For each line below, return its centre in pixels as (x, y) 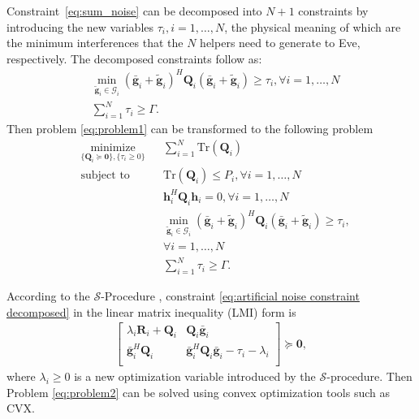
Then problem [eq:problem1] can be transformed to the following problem (190, 128)
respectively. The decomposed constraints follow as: (134, 58)
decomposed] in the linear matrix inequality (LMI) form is (151, 311)
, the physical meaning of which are (313, 26)
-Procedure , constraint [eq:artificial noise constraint (230, 296)
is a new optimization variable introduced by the (195, 376)
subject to (105, 176)
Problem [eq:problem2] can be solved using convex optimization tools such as (199, 392)
